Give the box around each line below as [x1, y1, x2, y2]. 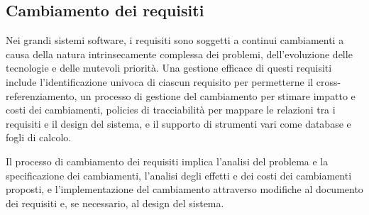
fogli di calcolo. [6, 130, 72, 145]
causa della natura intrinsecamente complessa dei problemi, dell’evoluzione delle [6, 46, 353, 61]
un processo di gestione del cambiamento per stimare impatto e [80, 88, 356, 103]
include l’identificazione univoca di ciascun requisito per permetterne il [6, 74, 314, 89]
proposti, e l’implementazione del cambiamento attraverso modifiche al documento [6, 182, 363, 197]
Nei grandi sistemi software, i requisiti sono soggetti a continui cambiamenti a [6, 33, 344, 48]
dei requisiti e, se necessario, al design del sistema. [6, 195, 224, 210]
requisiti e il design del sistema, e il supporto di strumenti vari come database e [6, 116, 351, 131]
